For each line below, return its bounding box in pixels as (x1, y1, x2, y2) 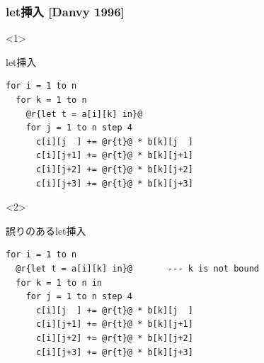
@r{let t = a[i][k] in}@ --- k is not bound (16, 263, 259, 274)
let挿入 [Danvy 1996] (6, 2, 125, 20)
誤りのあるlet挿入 (6, 223, 86, 238)
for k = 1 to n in (16, 277, 103, 288)
